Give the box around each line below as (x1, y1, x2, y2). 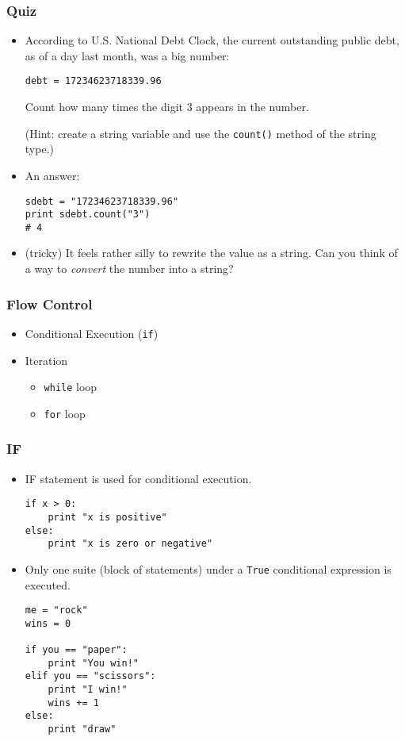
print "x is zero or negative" (48, 538, 213, 550)
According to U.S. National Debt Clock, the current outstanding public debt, (25, 32, 399, 48)
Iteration (25, 351, 68, 368)
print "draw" (48, 724, 117, 735)
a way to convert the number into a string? (25, 260, 234, 277)
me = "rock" (25, 605, 88, 616)
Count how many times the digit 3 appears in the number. (25, 98, 309, 115)
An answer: (25, 167, 80, 183)
